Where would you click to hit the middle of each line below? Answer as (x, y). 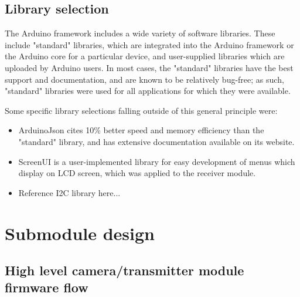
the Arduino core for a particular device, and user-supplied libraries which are (145, 56)
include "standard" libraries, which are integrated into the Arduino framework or (149, 44)
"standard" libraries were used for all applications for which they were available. (148, 91)
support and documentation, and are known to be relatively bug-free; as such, (144, 79)
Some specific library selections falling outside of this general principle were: (141, 110)
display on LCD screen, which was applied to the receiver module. (137, 173)
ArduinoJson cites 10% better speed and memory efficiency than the (141, 130)
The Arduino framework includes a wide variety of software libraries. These (140, 33)
